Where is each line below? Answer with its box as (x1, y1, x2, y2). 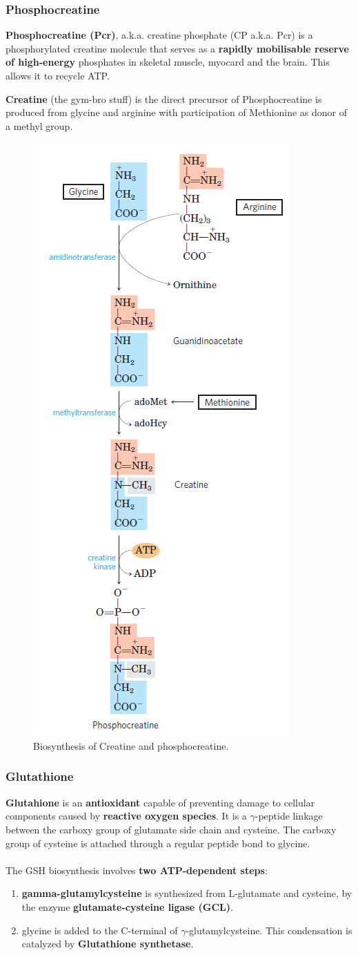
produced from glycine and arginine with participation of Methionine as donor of (6, 105, 348, 120)
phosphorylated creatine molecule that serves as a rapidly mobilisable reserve (6, 41, 349, 55)
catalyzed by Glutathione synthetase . (21, 936, 194, 951)
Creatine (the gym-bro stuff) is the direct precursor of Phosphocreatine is (6, 91, 322, 106)
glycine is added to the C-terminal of (21, 923, 178, 937)
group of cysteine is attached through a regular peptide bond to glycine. (6, 835, 310, 850)
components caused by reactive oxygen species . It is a (6, 809, 247, 823)
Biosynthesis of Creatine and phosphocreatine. (33, 738, 229, 753)
